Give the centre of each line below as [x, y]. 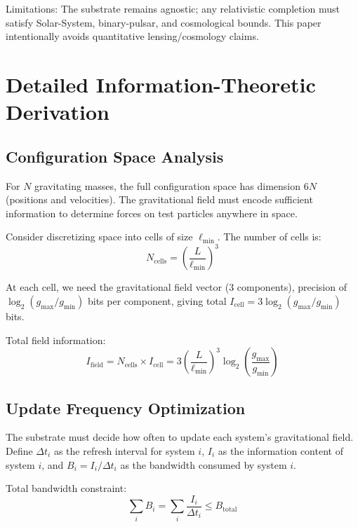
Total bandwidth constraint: [66, 488]
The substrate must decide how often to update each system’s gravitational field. [180, 437]
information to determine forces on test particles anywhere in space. [152, 213]
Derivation [58, 112]
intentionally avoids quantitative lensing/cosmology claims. [132, 36]
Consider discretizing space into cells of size [99, 237]
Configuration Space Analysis [115, 156]
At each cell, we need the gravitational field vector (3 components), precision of [176, 287]
